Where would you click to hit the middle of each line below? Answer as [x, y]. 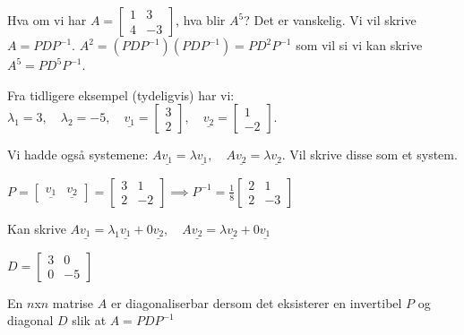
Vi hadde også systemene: [78, 155]
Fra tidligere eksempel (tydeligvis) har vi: [121, 94]
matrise [73, 302]
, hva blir [201, 20]
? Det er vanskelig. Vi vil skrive [330, 20]
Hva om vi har [47, 20]
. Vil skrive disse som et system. [369, 155]
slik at [89, 320]
